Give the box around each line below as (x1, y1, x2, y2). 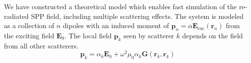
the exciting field (4, 30, 55, 40)
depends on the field (182, 30, 243, 40)
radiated (4, 11, 29, 21)
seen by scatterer (123, 30, 174, 40)
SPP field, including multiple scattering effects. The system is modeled (31, 11, 244, 21)
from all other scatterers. (4, 40, 79, 50)
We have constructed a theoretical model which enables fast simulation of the (4, 1, 237, 11)
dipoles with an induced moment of (63, 20, 169, 31)
